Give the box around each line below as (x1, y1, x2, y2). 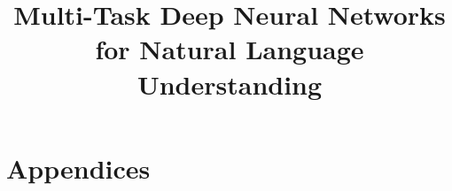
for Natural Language (95, 31, 364, 67)
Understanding (136, 65, 323, 102)
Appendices (6, 149, 151, 186)
